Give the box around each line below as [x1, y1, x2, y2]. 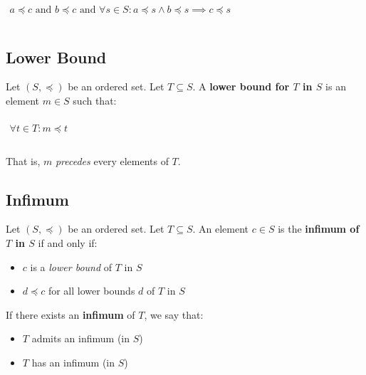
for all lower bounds [48, 283, 135, 298]
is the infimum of [278, 221, 360, 236]
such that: [73, 93, 117, 107]
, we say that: [144, 307, 204, 322]
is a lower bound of [30, 259, 113, 274]
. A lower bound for [192, 79, 290, 94]
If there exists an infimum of [6, 307, 135, 322]
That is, [6, 153, 41, 168]
